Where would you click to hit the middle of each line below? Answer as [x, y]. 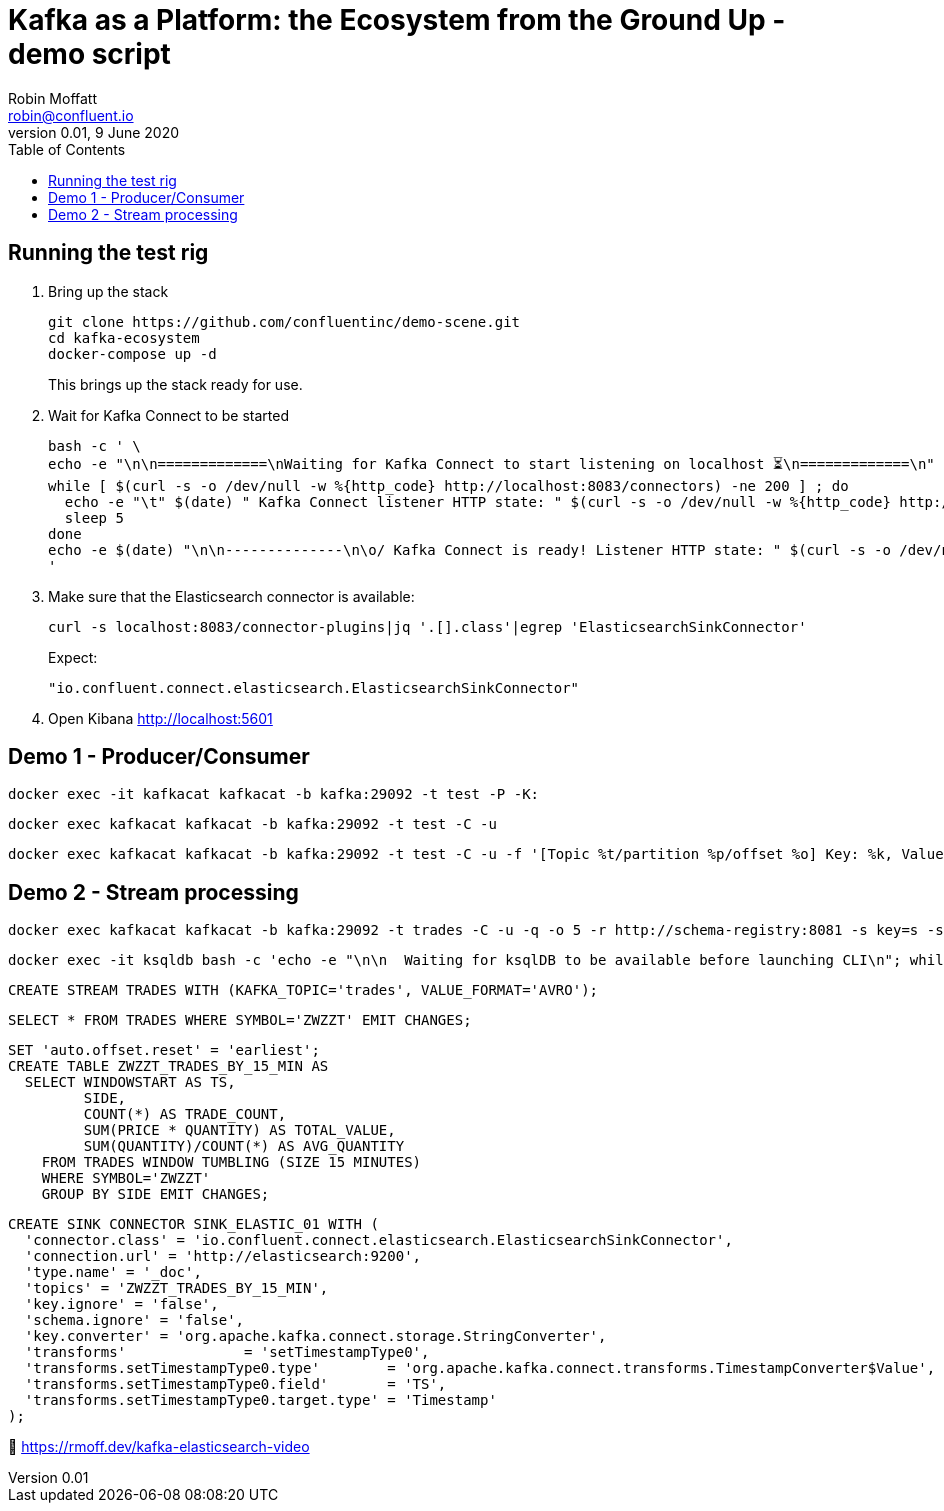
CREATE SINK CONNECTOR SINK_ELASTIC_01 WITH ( [193, 1224]
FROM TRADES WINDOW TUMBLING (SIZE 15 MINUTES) [231, 1162]
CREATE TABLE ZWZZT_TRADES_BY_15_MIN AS [168, 1066]
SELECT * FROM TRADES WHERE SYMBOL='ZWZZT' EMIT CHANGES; [240, 1020]
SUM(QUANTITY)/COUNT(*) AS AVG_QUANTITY [244, 1146]
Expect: [73, 657]
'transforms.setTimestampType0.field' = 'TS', [235, 1384]
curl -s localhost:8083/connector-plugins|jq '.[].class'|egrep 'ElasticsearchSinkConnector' [427, 626]
